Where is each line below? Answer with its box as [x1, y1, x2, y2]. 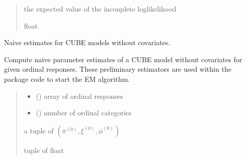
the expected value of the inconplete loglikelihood [24, 4, 177, 14]
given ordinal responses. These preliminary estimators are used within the [4, 64, 231, 74]
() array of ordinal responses [36, 90, 123, 101]
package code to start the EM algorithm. [4, 73, 130, 84]
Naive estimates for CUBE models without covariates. [4, 37, 171, 48]
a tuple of [24, 125, 54, 135]
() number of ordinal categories [36, 107, 132, 118]
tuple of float [24, 144, 64, 155]
